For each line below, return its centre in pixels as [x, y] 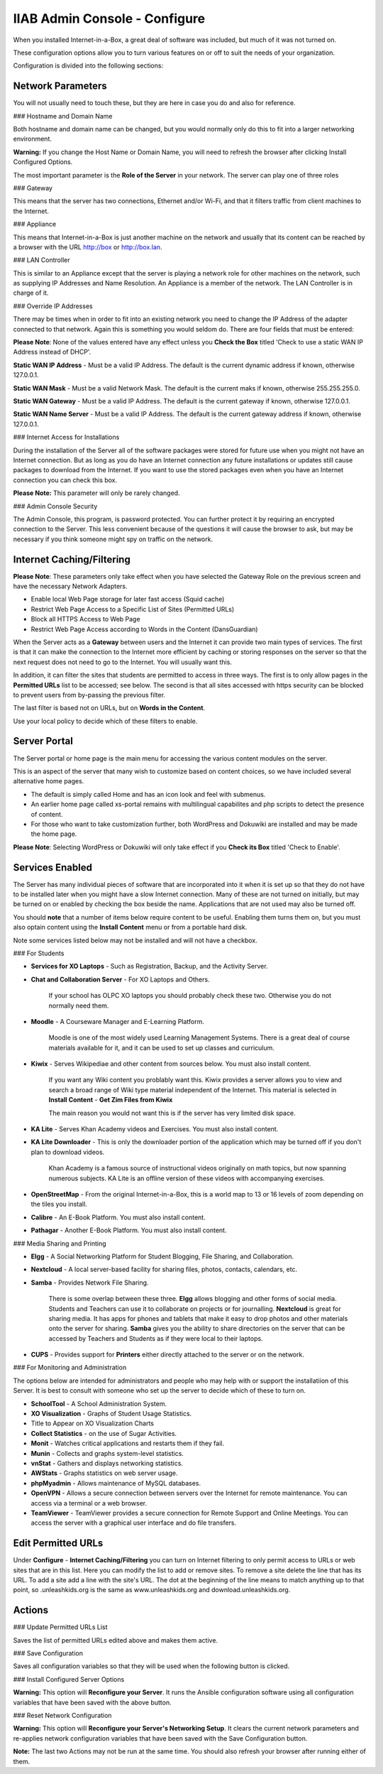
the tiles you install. [59, 1204]
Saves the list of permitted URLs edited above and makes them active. [116, 1640]
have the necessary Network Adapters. [70, 586]
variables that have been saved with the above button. [92, 1702]
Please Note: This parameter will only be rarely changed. [96, 493]
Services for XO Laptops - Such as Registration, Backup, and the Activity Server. [150, 967]
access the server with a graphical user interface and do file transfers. [134, 1523]
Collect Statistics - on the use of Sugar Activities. [104, 1433]
